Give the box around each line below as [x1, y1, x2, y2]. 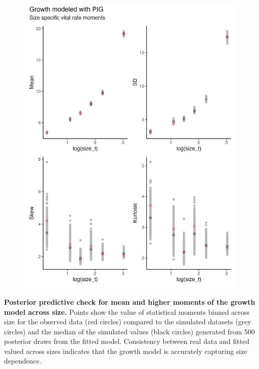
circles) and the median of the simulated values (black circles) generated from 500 [4, 326, 255, 336]
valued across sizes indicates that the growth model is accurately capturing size [4, 345, 247, 356]
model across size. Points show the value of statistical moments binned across [4, 306, 250, 317]
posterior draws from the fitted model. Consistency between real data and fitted [4, 336, 249, 346]
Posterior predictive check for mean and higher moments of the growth [4, 296, 255, 307]
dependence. [4, 355, 42, 366]
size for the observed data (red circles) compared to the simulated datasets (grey [4, 316, 251, 327]
